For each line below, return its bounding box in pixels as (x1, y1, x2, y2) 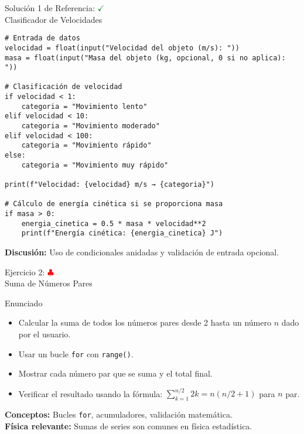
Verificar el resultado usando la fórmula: (18, 387, 163, 399)
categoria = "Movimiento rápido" (21, 141, 152, 150)
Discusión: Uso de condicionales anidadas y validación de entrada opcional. (5, 245, 279, 258)
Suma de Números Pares (5, 277, 93, 289)
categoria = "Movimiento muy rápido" (21, 160, 169, 169)
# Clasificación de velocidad (5, 83, 122, 91)
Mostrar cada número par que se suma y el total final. (18, 367, 213, 380)
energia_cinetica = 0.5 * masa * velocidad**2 (21, 219, 206, 228)
